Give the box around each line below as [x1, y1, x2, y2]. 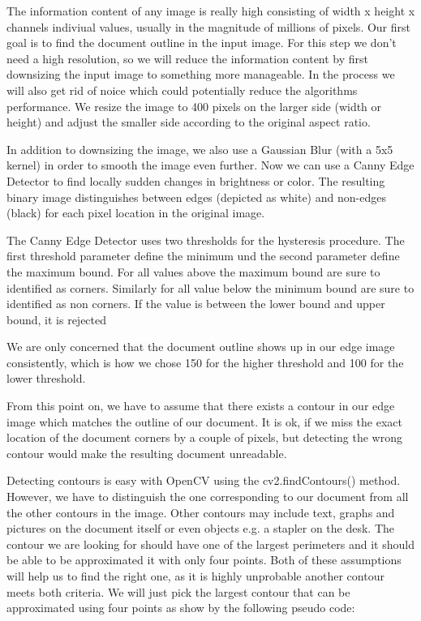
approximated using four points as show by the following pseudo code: [6, 599, 355, 616]
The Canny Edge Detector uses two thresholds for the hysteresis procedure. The [6, 231, 405, 248]
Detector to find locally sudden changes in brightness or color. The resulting [6, 172, 385, 189]
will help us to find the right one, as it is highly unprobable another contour [6, 567, 384, 584]
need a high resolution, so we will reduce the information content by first [6, 49, 369, 66]
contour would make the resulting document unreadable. [6, 444, 287, 461]
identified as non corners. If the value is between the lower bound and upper [6, 295, 385, 312]
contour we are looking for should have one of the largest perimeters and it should [6, 535, 415, 552]
